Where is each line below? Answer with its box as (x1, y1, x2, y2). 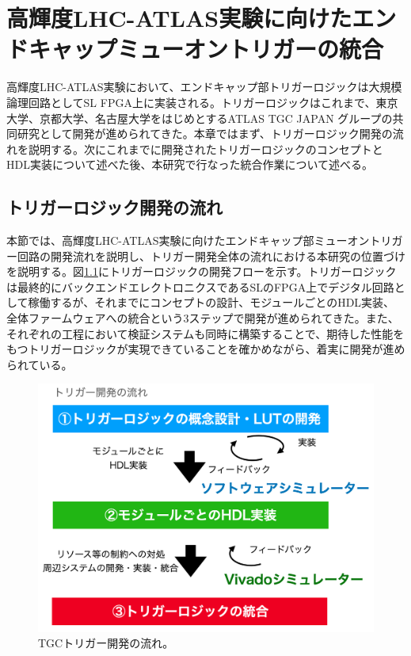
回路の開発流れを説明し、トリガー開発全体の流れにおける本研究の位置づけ (17, 247, 405, 264)
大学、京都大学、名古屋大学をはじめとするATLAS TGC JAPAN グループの (6, 109, 393, 126)
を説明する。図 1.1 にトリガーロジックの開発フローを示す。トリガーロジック (6, 263, 397, 280)
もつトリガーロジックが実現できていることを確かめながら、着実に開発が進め (6, 341, 405, 357)
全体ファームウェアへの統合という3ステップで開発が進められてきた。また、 (6, 310, 399, 326)
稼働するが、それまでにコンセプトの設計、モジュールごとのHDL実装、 (28, 294, 395, 311)
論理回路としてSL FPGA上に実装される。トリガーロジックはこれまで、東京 (6, 93, 398, 110)
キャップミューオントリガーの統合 (29, 32, 384, 65)
